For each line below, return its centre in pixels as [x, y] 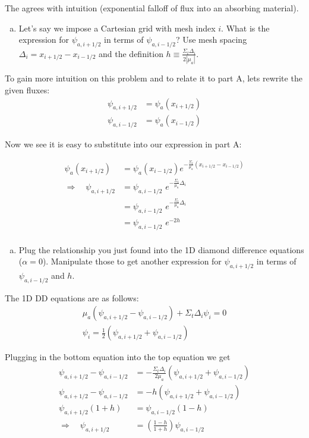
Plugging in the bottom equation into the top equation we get [118, 357]
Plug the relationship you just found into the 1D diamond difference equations [161, 249]
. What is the [245, 28]
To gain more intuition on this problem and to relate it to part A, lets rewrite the [154, 78]
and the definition [131, 53]
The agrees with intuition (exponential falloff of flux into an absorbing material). [152, 8]
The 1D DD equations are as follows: [72, 297]
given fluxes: [27, 89]
